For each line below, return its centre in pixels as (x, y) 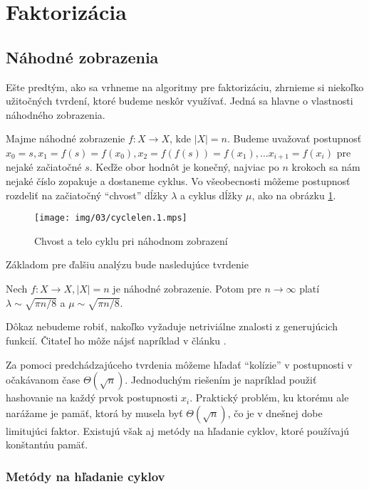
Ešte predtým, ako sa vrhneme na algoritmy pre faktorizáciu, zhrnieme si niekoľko (185, 86)
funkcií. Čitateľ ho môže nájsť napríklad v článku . (116, 340)
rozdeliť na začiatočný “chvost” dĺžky (87, 195)
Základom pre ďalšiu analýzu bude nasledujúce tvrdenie (127, 264)
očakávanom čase (43, 380)
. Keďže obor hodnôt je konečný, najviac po (184, 167)
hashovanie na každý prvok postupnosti (92, 398)
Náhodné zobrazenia (82, 57)
